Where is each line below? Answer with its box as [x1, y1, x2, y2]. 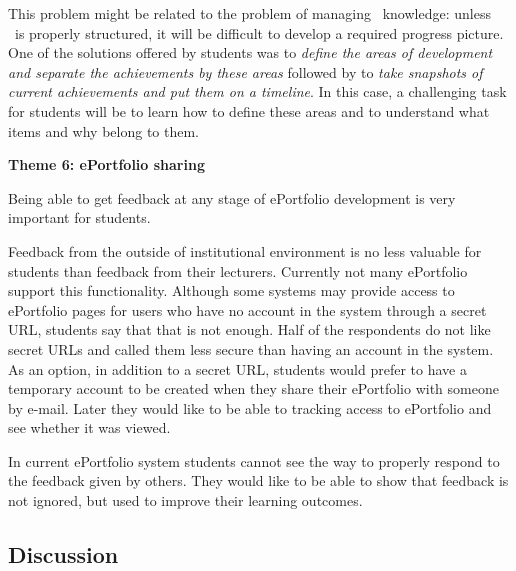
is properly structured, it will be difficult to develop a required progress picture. [14, 22, 504, 43]
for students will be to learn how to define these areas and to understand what [8, 100, 490, 121]
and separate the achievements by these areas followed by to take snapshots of [8, 61, 483, 82]
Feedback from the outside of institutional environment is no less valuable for [8, 240, 482, 261]
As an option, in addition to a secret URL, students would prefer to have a [8, 358, 467, 379]
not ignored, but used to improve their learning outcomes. [8, 490, 363, 511]
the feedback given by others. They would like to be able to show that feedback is [8, 470, 509, 491]
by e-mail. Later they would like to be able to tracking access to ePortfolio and [8, 397, 492, 418]
